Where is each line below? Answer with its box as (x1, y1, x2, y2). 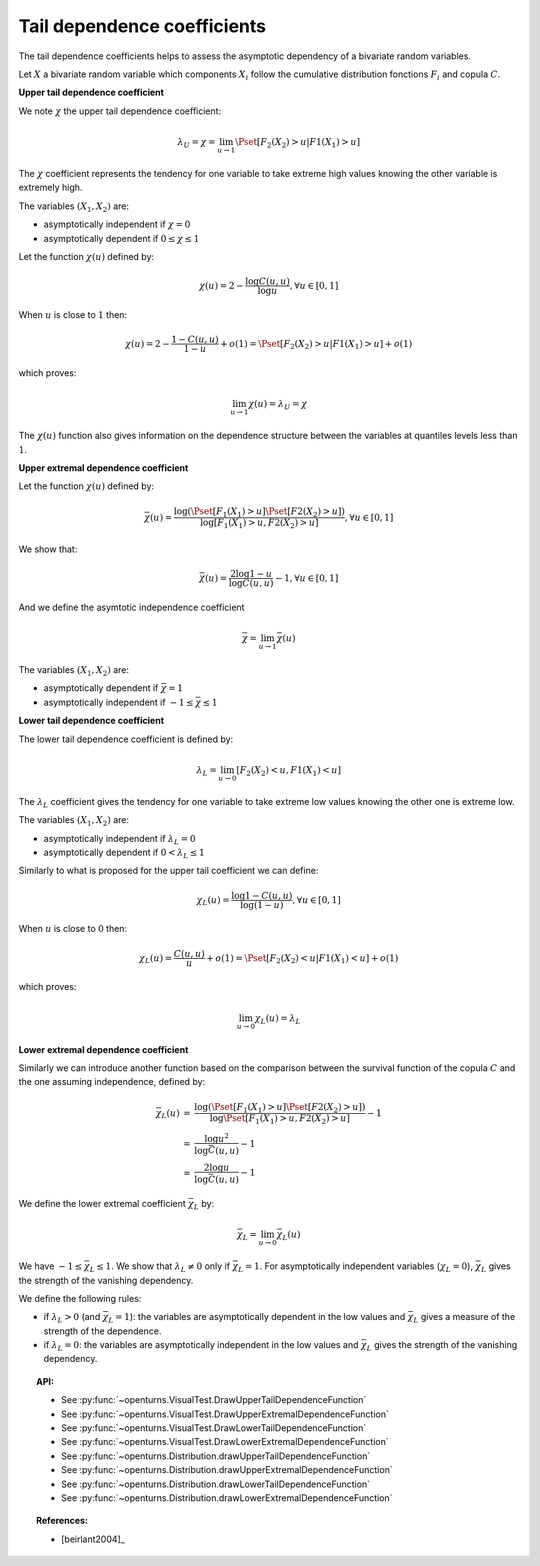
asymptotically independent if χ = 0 (43, 218, 191, 230)
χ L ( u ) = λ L (254, 1012, 301, 1026)
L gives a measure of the (413, 1311, 516, 1325)
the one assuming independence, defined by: (18, 1076, 206, 1088)
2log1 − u (230, 568, 273, 579)
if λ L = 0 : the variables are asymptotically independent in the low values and (43, 1339, 359, 1353)
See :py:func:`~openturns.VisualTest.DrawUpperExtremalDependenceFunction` (61, 1408, 390, 1420)
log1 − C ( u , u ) (231, 890, 293, 901)
